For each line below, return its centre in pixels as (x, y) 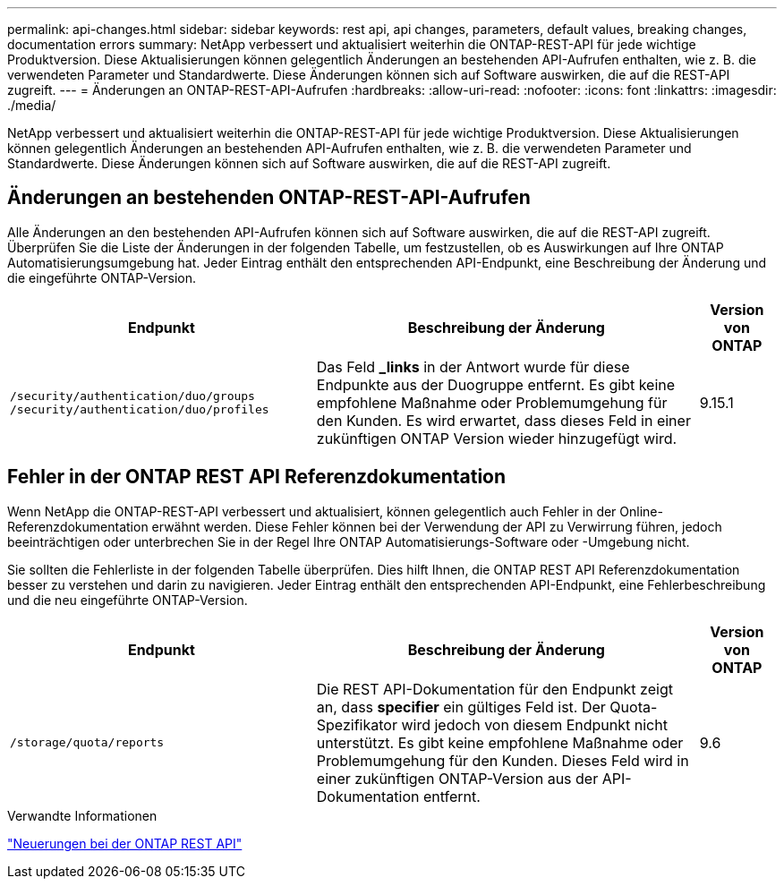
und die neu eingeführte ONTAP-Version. (128, 600)
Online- (641, 511)
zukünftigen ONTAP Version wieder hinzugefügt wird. (497, 438)
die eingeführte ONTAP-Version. (102, 277)
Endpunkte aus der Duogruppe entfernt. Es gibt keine (496, 384)
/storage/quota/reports (87, 743)
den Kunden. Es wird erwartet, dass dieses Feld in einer (503, 420)
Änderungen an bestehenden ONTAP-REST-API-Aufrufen (269, 198)
